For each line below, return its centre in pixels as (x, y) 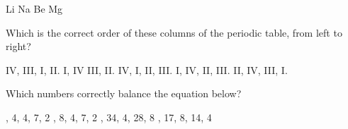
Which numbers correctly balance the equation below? (124, 93)
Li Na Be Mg (34, 8)
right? (18, 46)
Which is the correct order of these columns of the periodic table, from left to (174, 32)
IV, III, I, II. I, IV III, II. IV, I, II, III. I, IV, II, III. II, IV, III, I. (147, 69)
